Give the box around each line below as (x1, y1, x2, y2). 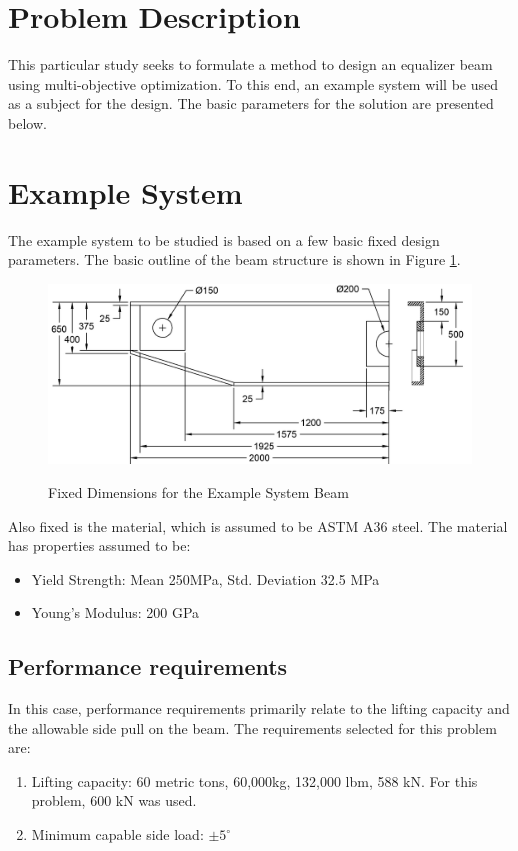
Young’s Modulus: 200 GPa (31, 602, 200, 623)
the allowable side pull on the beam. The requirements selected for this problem (8, 717, 497, 738)
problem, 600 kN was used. (31, 790, 197, 811)
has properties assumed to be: (8, 535, 191, 556)
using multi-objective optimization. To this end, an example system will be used (8, 73, 498, 94)
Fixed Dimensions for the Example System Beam (48, 481, 349, 502)
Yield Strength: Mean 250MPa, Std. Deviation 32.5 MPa (31, 568, 380, 589)
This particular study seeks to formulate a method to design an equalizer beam (8, 54, 493, 75)
